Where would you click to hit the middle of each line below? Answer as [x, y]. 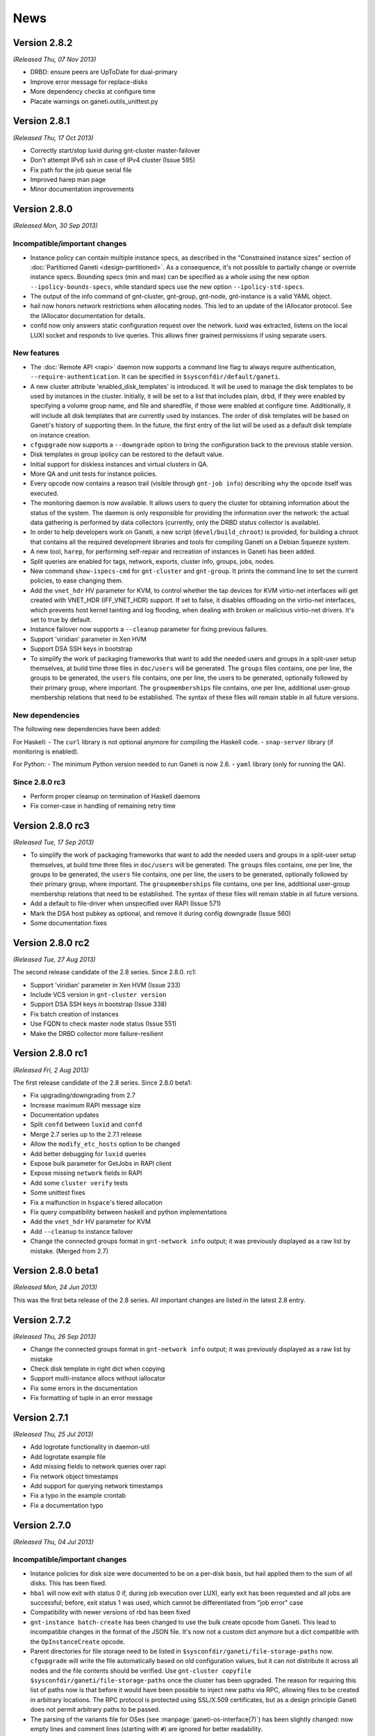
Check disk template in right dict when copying [98, 1369]
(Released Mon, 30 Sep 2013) [56, 226]
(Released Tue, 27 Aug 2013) [54, 959]
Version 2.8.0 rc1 [50, 1053]
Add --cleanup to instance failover [82, 1231]
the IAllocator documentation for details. [88, 315]
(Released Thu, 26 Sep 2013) [55, 1336]
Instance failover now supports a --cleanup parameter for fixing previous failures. [149, 629]
